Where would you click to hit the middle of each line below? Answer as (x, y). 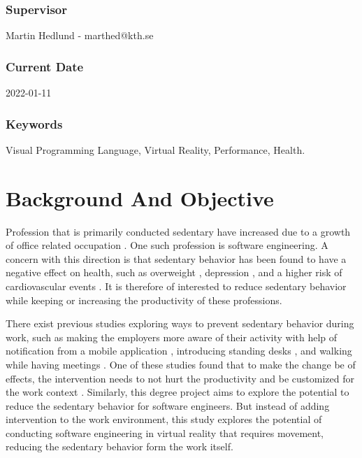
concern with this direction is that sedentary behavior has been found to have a (176, 258)
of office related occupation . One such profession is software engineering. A (167, 245)
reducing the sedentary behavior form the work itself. (120, 446)
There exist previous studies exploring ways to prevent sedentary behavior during (180, 323)
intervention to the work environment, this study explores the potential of (164, 419)
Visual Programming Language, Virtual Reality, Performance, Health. (155, 149)
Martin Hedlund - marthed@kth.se (80, 35)
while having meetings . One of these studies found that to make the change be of (181, 364)
